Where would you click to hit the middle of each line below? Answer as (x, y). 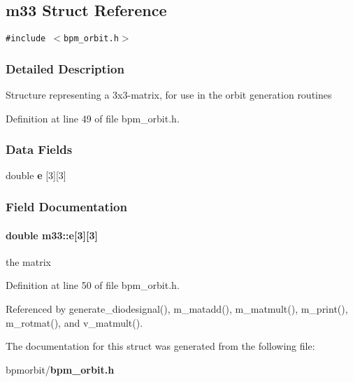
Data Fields (39, 149)
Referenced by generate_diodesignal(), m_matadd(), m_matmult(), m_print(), (177, 308)
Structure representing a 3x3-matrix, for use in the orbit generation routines (169, 95)
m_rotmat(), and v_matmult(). (74, 322)
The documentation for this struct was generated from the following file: (160, 346)
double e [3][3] (36, 175)
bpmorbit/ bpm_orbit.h (60, 369)
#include (26, 39)
